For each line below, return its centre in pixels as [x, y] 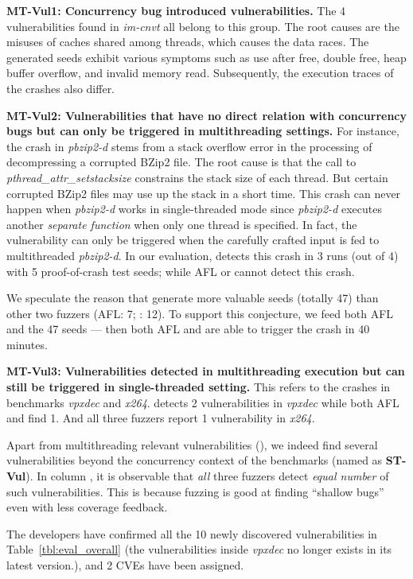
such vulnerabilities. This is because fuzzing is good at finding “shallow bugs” [195, 491]
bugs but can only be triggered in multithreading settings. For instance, [203, 131]
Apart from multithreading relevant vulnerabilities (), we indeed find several [192, 444]
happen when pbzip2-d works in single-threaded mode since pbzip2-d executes [194, 209]
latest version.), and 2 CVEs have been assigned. [125, 565]
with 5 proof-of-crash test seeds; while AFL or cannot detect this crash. [181, 271]
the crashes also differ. [61, 88]
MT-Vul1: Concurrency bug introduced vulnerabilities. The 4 [176, 10]
